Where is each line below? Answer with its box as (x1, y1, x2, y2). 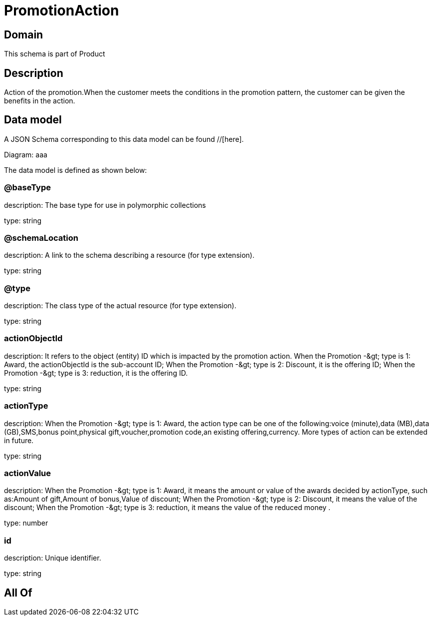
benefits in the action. (4, 96, 75, 105)
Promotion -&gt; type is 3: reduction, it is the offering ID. (4, 368, 188, 377)
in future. (4, 436, 34, 445)
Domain (4, 28, 43, 41)
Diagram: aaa (4, 150, 47, 159)
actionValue (4, 468, 51, 478)
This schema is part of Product (4, 49, 105, 58)
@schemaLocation (4, 232, 78, 243)
